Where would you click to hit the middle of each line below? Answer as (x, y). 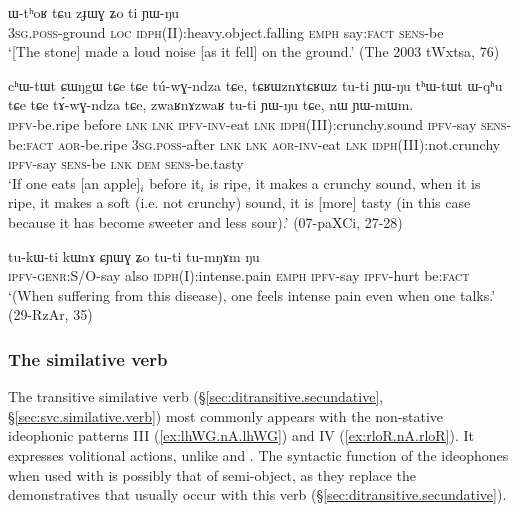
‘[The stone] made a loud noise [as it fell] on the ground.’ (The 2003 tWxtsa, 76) (254, 51)
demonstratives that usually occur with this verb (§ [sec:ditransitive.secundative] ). (257, 494)
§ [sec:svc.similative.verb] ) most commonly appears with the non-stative (226, 415)
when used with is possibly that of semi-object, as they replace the (212, 474)
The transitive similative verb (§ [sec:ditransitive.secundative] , (196, 396)
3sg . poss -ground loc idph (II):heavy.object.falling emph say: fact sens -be (226, 31)
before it (175, 182)
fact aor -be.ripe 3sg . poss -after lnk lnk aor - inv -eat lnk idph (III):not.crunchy (263, 143)
